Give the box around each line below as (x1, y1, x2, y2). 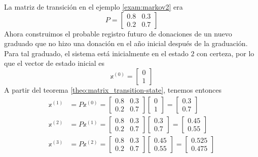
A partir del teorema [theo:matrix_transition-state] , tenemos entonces (4, 84, 222, 95)
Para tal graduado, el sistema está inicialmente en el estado (4, 48, 189, 58)
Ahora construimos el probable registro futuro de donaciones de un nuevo (4, 28, 232, 38)
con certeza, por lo (197, 48, 254, 58)
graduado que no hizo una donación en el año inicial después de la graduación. (4, 38, 248, 49)
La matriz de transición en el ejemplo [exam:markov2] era (4, 2, 183, 12)
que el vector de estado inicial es (4, 58, 105, 68)
